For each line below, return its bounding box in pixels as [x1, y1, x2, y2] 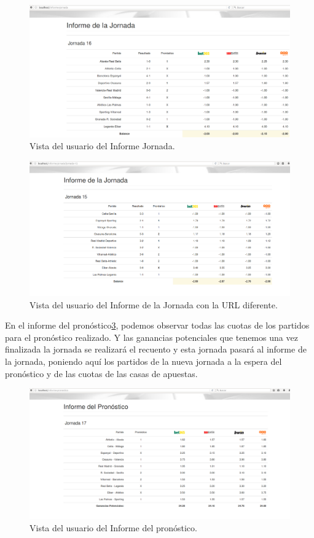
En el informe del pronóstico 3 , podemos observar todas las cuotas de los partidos [5, 319, 310, 332]
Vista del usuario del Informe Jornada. [29, 139, 175, 152]
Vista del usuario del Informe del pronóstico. [29, 521, 197, 534]
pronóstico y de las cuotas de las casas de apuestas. [5, 367, 198, 380]
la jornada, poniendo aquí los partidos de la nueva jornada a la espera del [5, 354, 282, 367]
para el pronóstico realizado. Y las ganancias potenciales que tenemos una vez [5, 330, 298, 343]
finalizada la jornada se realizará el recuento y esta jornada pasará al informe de [5, 343, 307, 356]
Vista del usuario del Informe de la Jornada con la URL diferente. [29, 298, 278, 311]
